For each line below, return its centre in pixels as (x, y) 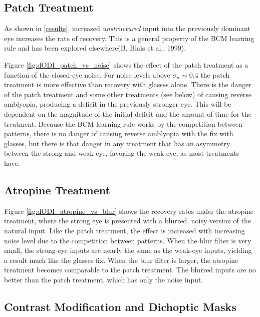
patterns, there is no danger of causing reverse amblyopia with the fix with (119, 133)
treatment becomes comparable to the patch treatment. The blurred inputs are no (130, 270)
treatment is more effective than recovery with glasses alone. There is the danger (128, 84)
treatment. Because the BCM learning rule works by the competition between (123, 123)
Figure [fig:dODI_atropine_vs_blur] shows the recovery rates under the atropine (129, 211)
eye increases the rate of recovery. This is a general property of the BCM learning (129, 38)
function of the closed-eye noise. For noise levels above (87, 74)
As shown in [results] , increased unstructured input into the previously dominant (127, 28)
